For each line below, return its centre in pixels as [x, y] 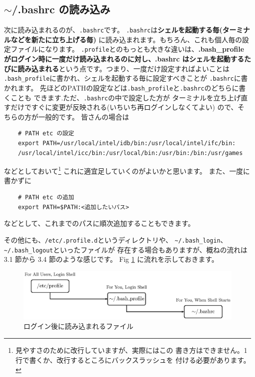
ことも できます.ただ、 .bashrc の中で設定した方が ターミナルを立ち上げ [126, 97]
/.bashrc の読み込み [61, 9]
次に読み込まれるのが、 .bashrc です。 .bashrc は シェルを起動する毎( [113, 30]
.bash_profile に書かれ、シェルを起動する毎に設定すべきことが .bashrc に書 [126, 78]
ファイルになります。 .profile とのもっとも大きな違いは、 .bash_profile [127, 49]
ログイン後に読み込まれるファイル [78, 326]
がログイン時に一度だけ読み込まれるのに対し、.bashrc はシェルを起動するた [127, 59]
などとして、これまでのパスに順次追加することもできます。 [99, 223]
